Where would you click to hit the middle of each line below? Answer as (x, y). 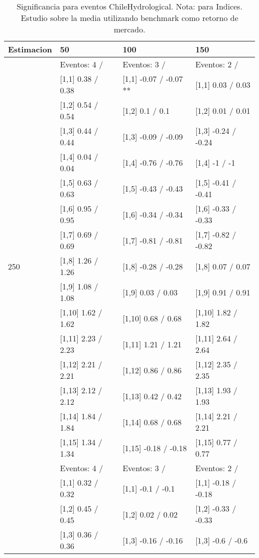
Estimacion (30, 49)
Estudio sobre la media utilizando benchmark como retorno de (129, 18)
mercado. (129, 29)
